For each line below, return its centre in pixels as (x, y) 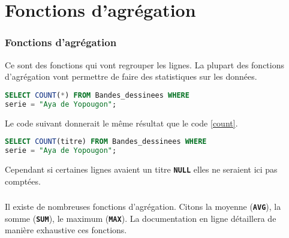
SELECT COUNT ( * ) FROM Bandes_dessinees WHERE (97, 95)
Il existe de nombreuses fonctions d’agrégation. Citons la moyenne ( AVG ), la (143, 207)
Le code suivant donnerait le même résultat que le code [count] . (121, 123)
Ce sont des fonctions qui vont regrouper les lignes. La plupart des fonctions (145, 64)
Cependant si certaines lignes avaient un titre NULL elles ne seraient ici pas (141, 169)
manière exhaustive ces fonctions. (66, 230)
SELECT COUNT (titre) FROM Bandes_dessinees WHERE (106, 142)
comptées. (23, 181)
